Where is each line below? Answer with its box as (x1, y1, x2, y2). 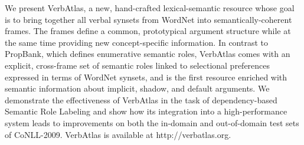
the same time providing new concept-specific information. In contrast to (5, 36, 268, 48)
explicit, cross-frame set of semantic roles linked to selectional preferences (5, 59, 270, 71)
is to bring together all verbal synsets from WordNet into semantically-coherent (5, 13, 292, 25)
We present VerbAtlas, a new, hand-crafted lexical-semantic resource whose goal (5, 2, 295, 14)
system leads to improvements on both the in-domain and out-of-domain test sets (5, 116, 299, 129)
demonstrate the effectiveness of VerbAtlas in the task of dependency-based (5, 93, 277, 106)
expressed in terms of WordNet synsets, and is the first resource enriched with (5, 70, 287, 83)
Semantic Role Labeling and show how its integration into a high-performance (5, 105, 287, 117)
